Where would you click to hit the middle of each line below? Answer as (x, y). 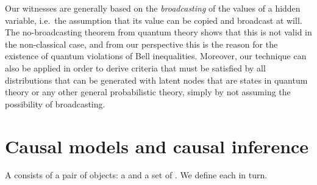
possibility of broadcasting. (55, 103)
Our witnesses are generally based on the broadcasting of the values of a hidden (153, 8)
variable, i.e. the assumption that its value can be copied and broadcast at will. (154, 20)
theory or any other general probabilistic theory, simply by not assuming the (148, 92)
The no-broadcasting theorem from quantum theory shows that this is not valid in (158, 32)
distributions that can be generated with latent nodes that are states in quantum (156, 80)
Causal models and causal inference (157, 146)
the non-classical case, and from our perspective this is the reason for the (141, 44)
